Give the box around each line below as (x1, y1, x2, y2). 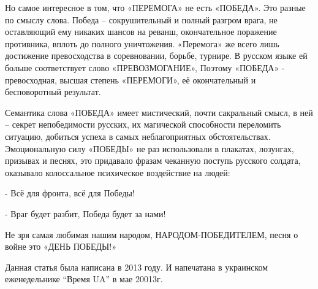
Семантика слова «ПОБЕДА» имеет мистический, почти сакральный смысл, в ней (5, 106, 313, 118)
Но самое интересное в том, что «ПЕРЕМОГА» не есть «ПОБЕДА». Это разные (5, 1, 306, 13)
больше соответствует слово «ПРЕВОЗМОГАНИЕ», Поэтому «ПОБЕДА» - (5, 61, 285, 74)
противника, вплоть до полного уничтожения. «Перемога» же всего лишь (5, 37, 279, 50)
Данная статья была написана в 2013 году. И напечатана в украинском (5, 260, 268, 273)
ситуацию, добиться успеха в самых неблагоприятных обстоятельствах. (5, 129, 271, 142)
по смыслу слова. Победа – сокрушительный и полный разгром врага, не (5, 13, 278, 26)
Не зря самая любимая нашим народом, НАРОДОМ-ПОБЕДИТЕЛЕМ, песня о (5, 228, 298, 241)
